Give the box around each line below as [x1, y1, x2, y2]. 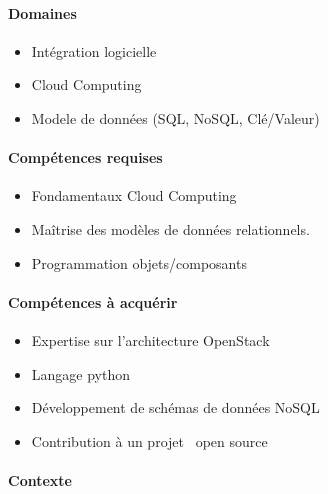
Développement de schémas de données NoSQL [31, 397, 320, 418]
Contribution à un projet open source [31, 430, 268, 451]
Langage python [31, 363, 131, 384]
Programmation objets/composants [31, 252, 247, 273]
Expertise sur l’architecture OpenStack [31, 329, 270, 350]
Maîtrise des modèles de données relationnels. [31, 218, 310, 239]
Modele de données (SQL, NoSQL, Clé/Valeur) [31, 107, 320, 128]
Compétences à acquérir [8, 291, 178, 312]
